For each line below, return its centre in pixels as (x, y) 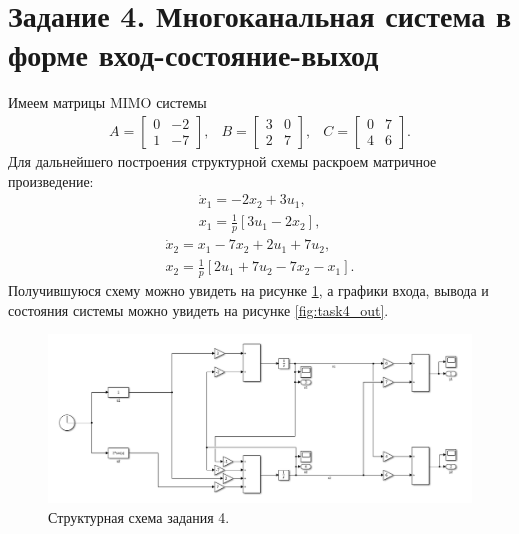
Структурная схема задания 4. (139, 516)
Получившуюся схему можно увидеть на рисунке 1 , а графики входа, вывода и (248, 290)
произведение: (51, 180)
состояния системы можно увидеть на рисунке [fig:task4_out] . (198, 309)
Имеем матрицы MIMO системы (107, 102)
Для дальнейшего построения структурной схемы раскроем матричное (222, 160)
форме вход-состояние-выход (193, 54)
